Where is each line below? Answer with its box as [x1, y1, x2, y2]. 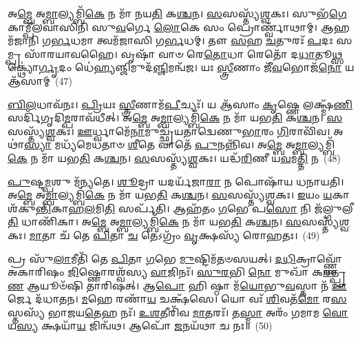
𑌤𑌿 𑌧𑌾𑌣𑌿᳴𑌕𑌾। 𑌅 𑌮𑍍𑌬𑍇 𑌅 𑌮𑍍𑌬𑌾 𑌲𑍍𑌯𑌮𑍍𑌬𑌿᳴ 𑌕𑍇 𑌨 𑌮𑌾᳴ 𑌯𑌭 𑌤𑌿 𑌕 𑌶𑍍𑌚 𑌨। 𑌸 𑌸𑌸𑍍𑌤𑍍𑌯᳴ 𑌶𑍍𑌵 [8, 214, 350, 229]
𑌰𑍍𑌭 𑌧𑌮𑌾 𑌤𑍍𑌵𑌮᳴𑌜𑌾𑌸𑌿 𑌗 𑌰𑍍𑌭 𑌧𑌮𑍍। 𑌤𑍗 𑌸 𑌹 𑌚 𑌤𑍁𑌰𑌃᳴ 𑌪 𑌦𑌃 [51, 33, 333, 48]
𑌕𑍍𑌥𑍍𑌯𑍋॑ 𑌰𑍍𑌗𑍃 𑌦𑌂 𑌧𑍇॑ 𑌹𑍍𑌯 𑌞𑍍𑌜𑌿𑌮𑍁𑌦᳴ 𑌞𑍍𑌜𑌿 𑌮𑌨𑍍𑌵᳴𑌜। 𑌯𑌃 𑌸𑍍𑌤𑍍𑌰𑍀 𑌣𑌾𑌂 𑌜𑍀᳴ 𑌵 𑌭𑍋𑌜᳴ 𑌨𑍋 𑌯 [8, 60, 354, 74]
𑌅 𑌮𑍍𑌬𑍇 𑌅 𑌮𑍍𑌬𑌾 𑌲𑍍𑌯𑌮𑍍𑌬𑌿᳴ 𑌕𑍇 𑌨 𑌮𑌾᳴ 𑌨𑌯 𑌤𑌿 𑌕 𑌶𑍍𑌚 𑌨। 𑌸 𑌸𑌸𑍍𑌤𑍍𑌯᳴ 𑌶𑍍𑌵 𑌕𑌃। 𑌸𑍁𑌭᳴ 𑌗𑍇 [8, 6, 347, 20]
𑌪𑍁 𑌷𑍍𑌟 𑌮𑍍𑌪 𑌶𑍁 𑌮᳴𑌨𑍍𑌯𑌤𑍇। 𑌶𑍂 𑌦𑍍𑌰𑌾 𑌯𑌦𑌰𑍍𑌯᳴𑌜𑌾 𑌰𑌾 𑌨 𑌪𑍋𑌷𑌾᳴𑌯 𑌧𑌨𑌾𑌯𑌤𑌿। [8, 174, 344, 188]
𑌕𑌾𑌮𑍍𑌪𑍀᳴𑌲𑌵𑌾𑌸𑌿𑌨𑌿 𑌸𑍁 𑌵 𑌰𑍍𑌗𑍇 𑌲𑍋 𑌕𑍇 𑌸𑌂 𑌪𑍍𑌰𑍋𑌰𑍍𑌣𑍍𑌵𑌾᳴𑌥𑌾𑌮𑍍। [8, 19, 318, 34]
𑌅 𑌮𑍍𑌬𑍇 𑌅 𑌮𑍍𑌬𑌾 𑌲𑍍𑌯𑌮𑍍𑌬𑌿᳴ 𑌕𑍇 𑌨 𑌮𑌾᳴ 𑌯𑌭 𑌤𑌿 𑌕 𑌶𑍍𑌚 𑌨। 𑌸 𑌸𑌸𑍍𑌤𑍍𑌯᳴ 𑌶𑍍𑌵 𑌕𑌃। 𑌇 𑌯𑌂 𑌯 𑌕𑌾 [8, 187, 350, 202]
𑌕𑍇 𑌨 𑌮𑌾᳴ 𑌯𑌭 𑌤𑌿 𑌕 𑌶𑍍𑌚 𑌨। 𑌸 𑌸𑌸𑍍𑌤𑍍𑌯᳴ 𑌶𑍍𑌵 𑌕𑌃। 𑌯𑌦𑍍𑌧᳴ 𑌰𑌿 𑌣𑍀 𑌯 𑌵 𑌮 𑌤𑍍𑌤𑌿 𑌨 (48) [8, 150, 341, 165]
